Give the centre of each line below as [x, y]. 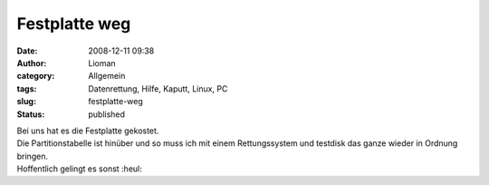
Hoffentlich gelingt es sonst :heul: [79, 169]
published [107, 114]
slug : [26, 102]
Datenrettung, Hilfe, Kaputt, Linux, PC [158, 88]
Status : [31, 114]
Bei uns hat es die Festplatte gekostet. [88, 131]
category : [36, 76]
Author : [32, 63]
